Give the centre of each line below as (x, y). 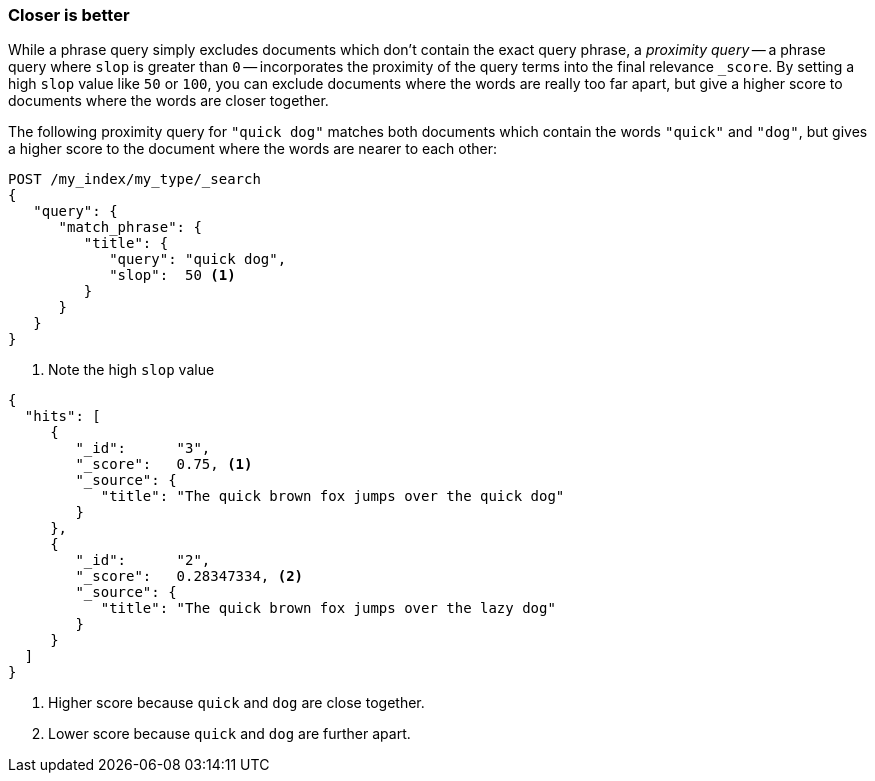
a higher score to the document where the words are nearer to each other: (253, 149)
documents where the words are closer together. (168, 101)
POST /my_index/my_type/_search (134, 179)
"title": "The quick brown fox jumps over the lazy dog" (328, 608)
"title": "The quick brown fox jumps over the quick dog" (332, 496)
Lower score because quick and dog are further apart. (229, 734)
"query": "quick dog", (198, 259)
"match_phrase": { (130, 227)
